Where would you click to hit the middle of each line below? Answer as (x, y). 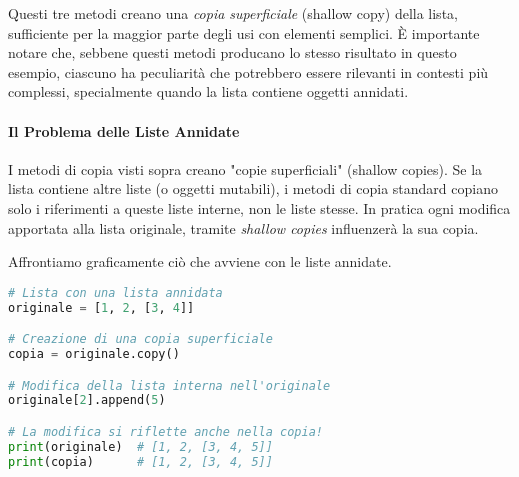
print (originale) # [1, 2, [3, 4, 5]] (140, 446)
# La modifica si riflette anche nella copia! (165, 431)
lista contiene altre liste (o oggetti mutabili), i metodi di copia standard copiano (253, 188)
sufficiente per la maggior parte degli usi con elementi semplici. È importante (244, 32)
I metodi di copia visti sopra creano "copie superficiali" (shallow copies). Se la (245, 168)
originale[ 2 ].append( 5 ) (87, 400)
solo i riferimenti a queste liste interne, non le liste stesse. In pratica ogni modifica (259, 207)
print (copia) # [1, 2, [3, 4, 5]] (140, 461)
